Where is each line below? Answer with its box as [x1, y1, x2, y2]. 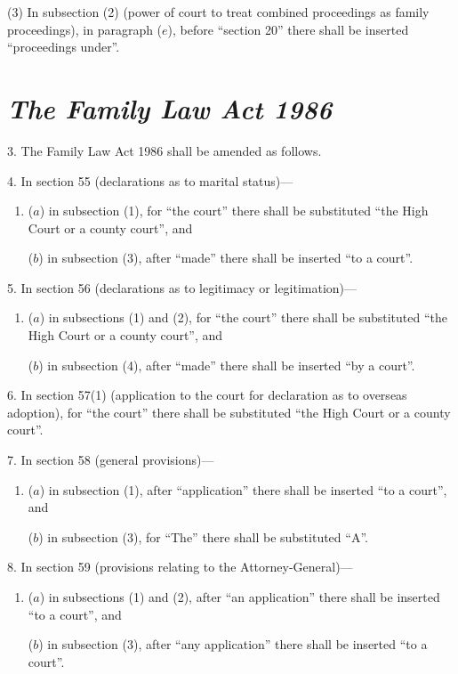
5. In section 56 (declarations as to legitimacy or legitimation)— [7, 278, 358, 296]
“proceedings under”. [7, 37, 120, 56]
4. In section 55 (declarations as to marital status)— [7, 171, 293, 190]
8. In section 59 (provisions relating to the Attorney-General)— [7, 557, 353, 576]
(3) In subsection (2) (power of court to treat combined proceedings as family [7, 3, 430, 20]
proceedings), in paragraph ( [7, 20, 163, 38]
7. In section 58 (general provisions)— [7, 451, 214, 469]
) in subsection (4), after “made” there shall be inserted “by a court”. [38, 355, 415, 374]
